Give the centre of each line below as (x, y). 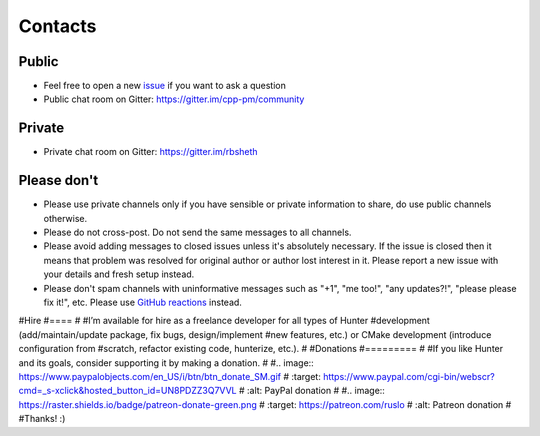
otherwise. (65, 218)
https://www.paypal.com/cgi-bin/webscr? (409, 376)
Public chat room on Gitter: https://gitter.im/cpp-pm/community (174, 99)
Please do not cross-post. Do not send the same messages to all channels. (197, 232)
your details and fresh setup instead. (119, 274)
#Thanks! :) (42, 419)
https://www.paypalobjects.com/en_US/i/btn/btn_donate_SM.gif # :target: (170, 376)
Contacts (57, 26)
